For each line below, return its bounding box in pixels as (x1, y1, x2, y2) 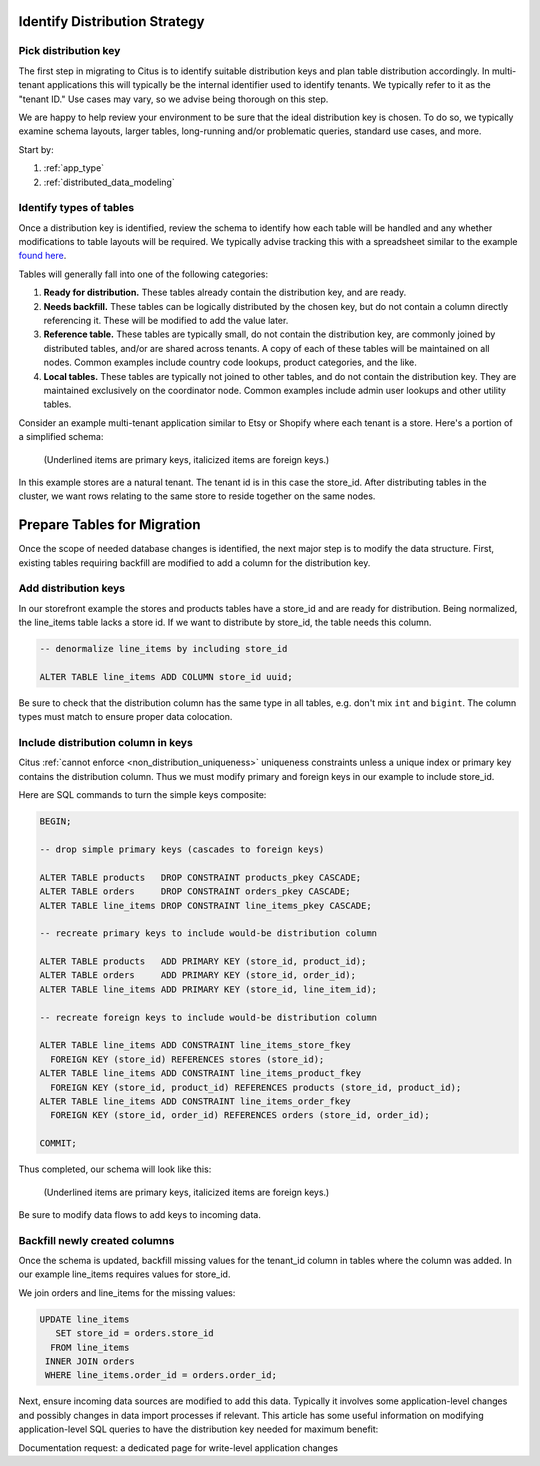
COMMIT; (39, 1138, 77, 1149)
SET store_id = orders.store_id (55, 1328, 214, 1339)
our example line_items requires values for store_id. (18, 1268, 231, 1280)
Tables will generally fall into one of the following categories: (18, 268, 269, 280)
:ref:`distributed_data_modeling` (43, 176, 175, 188)
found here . (18, 250, 67, 262)
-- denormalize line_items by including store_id (39, 643, 288, 655)
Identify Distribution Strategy (18, 13, 205, 30)
